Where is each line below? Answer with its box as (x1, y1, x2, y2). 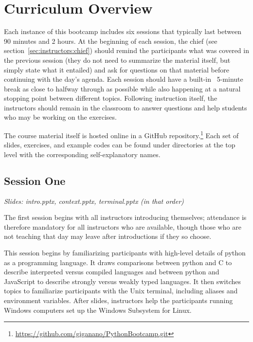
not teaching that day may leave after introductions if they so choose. (4, 231, 212, 241)
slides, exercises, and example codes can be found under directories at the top (4, 140, 235, 150)
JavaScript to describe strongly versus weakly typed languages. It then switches (4, 276, 241, 286)
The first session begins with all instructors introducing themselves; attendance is (4, 212, 247, 222)
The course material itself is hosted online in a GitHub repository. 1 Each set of (4, 129, 239, 140)
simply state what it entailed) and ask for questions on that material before (4, 64, 229, 74)
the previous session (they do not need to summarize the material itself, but (4, 54, 231, 65)
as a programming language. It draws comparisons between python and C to (4, 257, 232, 267)
